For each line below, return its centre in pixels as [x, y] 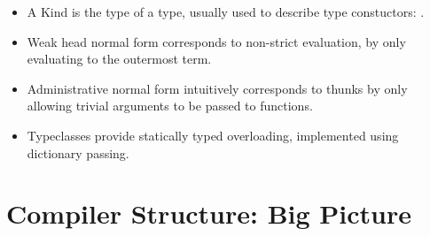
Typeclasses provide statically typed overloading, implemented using [213, 135]
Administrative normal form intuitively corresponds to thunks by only [217, 88]
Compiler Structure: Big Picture [209, 213]
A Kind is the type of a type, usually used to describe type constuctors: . [226, 11]
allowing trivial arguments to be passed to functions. [170, 106]
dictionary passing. [78, 152]
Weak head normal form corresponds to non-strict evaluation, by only [216, 41]
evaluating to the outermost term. [119, 59]
